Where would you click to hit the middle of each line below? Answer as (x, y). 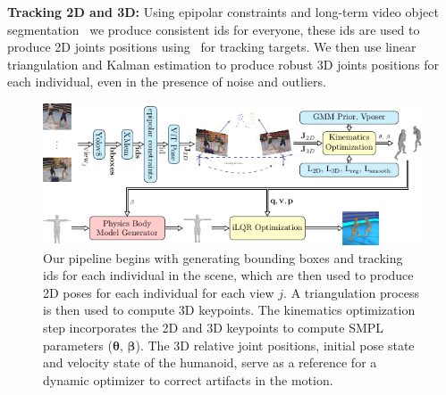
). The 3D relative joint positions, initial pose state (275, 345)
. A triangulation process (352, 292)
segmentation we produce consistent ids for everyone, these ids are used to (214, 29)
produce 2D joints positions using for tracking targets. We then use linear (212, 47)
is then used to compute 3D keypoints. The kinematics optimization (229, 310)
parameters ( (78, 345)
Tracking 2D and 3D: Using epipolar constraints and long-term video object (223, 12)
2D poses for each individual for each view (159, 292)
